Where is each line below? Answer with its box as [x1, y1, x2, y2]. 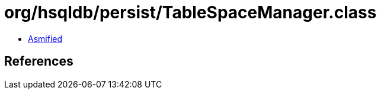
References [4, 54, 73, 69]
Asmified [28, 33, 63, 44]
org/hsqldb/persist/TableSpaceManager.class [4, 2, 377, 22]
